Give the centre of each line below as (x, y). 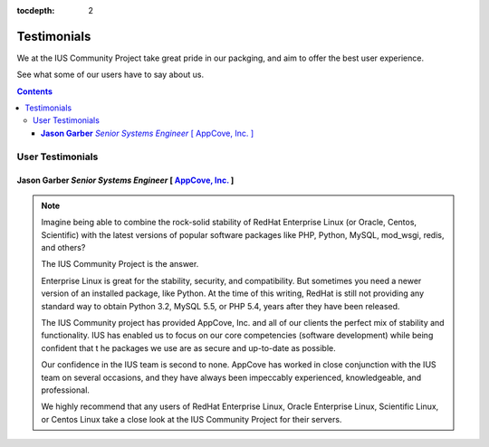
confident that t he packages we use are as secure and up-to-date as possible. (188, 347)
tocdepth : (36, 10)
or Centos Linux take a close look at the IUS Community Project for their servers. (192, 419)
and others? (63, 247)
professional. (66, 390)
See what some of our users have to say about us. (110, 75)
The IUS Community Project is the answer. (120, 264)
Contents (35, 91)
